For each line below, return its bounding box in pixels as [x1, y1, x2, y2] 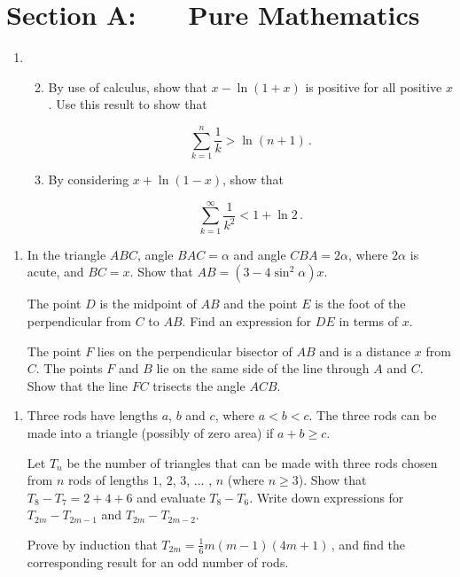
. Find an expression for [182, 311, 312, 330]
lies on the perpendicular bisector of [97, 341, 292, 360]
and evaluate [136, 487, 206, 506]
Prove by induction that [27, 534, 158, 553]
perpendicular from [27, 311, 132, 330]
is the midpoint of [99, 294, 197, 313]
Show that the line [27, 376, 128, 394]
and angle [233, 245, 286, 263]
